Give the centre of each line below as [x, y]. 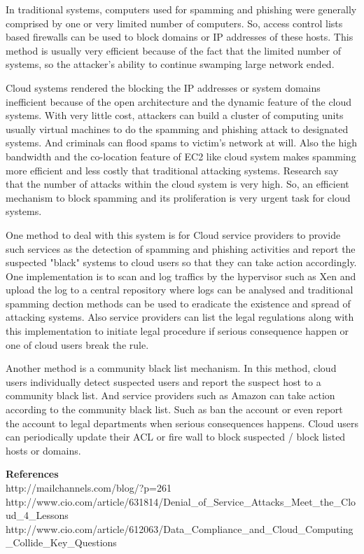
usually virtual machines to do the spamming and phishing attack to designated [177, 129]
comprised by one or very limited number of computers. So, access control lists [174, 23]
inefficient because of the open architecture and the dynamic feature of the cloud [179, 101]
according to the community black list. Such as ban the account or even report [174, 409]
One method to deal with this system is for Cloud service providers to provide [173, 234]
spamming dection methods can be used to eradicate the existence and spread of [178, 303]
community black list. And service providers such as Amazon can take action [170, 395]
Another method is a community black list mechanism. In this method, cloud [171, 368]
